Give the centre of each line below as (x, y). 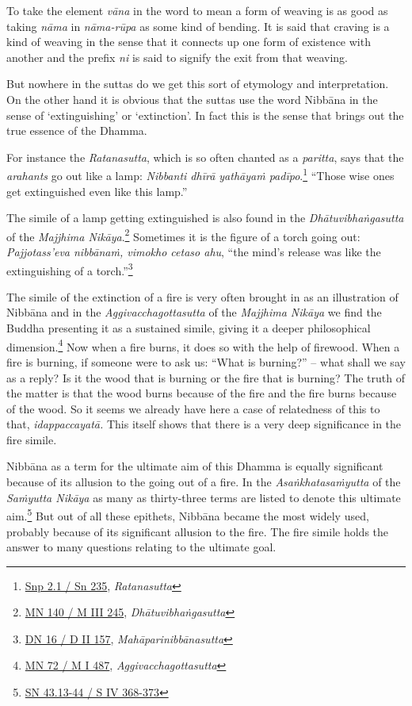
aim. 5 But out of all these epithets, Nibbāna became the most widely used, (188, 514)
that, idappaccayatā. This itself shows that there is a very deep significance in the (204, 424)
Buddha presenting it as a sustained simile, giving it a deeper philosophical (189, 328)
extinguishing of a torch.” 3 (70, 269)
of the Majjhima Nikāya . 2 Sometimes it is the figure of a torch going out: (183, 235)
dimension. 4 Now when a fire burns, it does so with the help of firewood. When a (203, 345)
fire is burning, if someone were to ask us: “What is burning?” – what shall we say (206, 361)
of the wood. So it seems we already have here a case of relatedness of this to (193, 408)
